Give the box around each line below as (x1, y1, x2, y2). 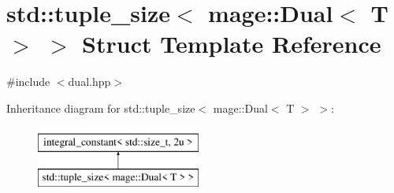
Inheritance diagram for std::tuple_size (6, 99, 195, 116)
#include (6, 73, 50, 90)
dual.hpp (68, 73, 111, 90)
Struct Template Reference (82, 28, 381, 60)
